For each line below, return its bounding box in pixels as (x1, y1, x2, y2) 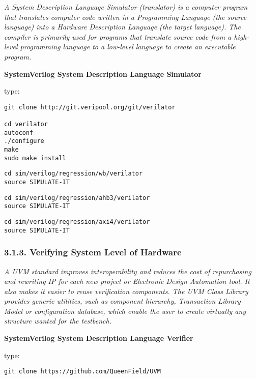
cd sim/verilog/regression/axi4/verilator (4, 218, 150, 225)
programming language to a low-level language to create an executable (20, 41, 236, 52)
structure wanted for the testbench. (4, 315, 111, 326)
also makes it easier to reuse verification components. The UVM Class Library (4, 285, 248, 296)
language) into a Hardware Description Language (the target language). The (4, 21, 241, 32)
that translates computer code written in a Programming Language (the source (4, 11, 247, 22)
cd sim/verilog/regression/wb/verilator (4, 170, 143, 178)
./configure (4, 137, 44, 145)
